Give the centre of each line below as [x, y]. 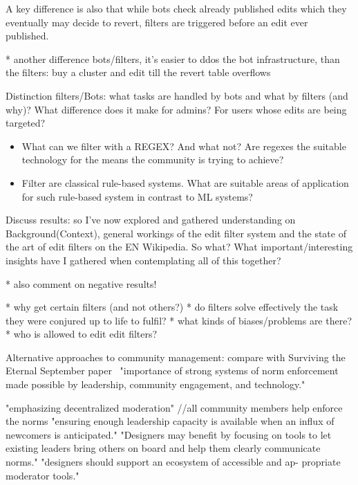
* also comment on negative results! [81, 283]
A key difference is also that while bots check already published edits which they [176, 8]
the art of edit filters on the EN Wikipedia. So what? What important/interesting [179, 247]
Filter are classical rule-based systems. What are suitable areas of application [185, 182]
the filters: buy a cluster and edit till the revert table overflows [138, 72]
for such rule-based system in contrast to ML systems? [137, 196]
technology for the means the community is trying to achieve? [153, 159]
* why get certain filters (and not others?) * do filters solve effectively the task [172, 307]
